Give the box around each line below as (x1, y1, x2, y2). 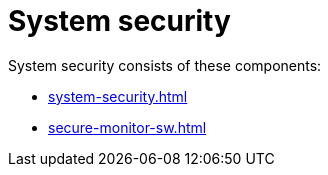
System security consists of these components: (8, 56, 322, 74)
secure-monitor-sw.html (48, 118, 207, 136)
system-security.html (48, 87, 188, 105)
